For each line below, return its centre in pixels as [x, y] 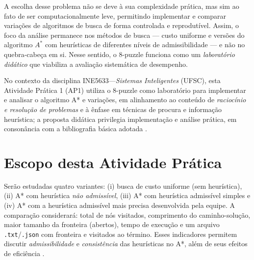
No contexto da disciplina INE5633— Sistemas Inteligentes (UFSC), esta [112, 80]
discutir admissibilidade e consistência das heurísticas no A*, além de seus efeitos [126, 244]
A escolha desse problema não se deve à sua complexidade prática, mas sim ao [122, 6]
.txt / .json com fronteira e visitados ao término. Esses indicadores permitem [121, 234]
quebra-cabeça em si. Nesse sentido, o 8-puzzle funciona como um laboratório [120, 54]
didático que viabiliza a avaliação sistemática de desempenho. [96, 64]
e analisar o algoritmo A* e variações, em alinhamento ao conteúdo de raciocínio [125, 100]
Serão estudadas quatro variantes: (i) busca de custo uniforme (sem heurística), [123, 186]
